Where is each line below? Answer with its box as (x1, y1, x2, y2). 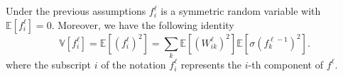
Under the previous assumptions (6, 4, 146, 18)
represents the (180, 57, 242, 71)
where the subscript (6, 57, 92, 71)
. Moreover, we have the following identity (51, 17, 234, 32)
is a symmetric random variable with (160, 4, 321, 18)
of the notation (101, 57, 166, 71)
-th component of (248, 57, 323, 71)
